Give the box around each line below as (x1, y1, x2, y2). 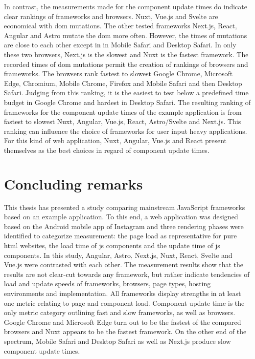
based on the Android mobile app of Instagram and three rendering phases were (4, 221, 244, 231)
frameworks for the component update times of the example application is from (4, 106, 242, 117)
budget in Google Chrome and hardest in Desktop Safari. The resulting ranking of (4, 97, 251, 107)
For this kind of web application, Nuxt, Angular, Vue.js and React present (4, 135, 227, 146)
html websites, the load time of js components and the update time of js (4, 240, 220, 250)
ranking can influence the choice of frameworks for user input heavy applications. (4, 126, 247, 136)
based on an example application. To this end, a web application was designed (4, 211, 238, 222)
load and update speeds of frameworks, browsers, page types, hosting (4, 278, 211, 289)
